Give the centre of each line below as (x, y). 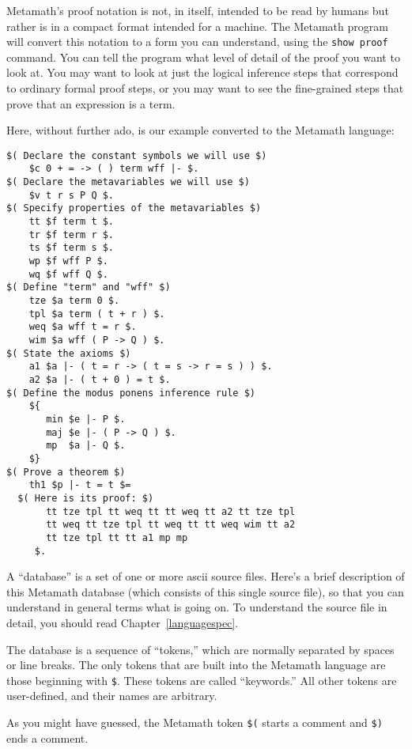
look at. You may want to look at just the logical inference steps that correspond (202, 72)
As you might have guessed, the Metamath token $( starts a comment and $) (195, 722)
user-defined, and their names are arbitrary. (112, 696)
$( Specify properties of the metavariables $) (134, 208)
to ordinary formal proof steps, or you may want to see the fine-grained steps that (205, 88)
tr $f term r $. (72, 235)
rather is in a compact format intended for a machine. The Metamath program (197, 26)
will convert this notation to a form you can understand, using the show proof (197, 42)
